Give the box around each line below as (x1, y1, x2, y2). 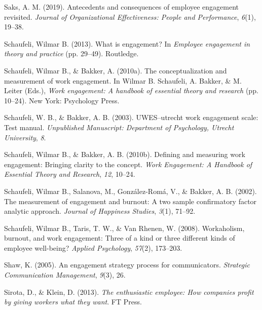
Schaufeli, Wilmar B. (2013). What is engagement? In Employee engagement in (4, 38, 250, 49)
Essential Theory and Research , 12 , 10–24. (4, 169, 135, 179)
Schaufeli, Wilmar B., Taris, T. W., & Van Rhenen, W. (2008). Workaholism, (4, 222, 245, 233)
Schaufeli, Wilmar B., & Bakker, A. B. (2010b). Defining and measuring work (4, 149, 245, 160)
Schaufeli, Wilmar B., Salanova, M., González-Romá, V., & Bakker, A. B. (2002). (4, 185, 257, 196)
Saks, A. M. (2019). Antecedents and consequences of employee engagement (4, 2, 239, 12)
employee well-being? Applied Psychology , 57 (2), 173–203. (4, 242, 182, 253)
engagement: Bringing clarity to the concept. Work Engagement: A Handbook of (4, 159, 252, 169)
